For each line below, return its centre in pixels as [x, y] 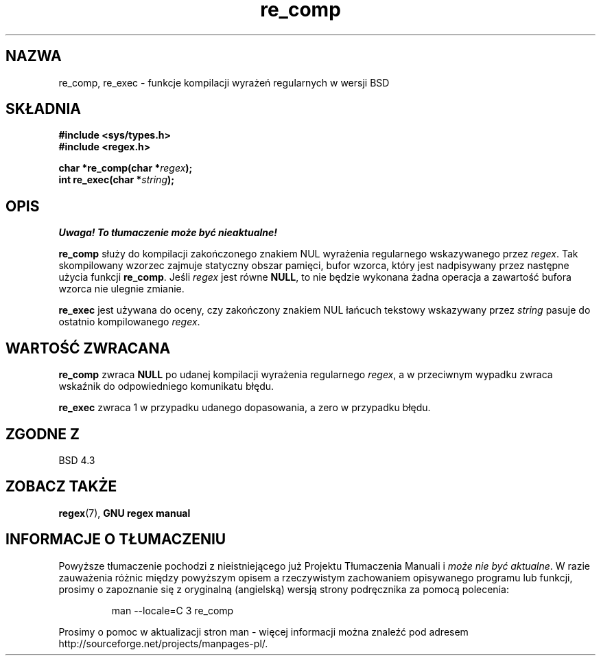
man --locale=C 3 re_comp [173, 610]
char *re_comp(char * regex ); [126, 168]
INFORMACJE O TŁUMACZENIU [116, 540]
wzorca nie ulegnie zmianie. [121, 289]
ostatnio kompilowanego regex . [129, 322]
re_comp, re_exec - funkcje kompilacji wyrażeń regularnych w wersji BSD [224, 82]
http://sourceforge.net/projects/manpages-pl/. [163, 643]
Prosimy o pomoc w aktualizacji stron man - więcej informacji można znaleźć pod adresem [263, 631]
